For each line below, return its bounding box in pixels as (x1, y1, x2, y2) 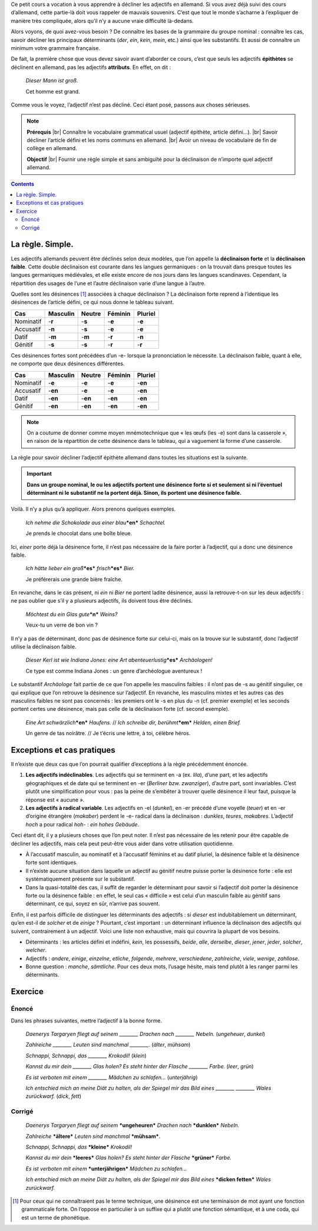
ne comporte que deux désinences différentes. (11, 360, 125, 368)
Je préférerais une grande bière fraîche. (25, 575, 123, 583)
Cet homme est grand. (25, 88, 80, 95)
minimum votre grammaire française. (11, 44, 100, 51)
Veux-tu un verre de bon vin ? (25, 621, 98, 628)
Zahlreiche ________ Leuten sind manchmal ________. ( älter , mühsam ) (25, 1041, 191, 1048)
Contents (11, 180, 35, 187)
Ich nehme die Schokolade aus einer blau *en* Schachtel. (25, 519, 166, 526)
